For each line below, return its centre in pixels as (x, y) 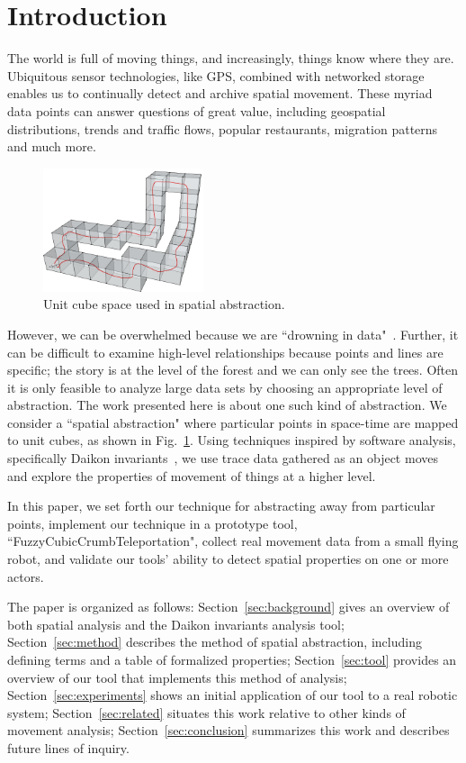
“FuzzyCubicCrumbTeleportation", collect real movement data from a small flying (233, 541)
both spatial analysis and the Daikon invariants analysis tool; (176, 624)
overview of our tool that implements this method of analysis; (177, 677)
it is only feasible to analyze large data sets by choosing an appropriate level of (225, 387)
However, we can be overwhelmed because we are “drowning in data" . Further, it (233, 334)
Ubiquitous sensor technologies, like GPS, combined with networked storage (216, 75)
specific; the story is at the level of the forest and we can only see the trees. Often (233, 370)
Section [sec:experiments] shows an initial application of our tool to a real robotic (233, 695)
